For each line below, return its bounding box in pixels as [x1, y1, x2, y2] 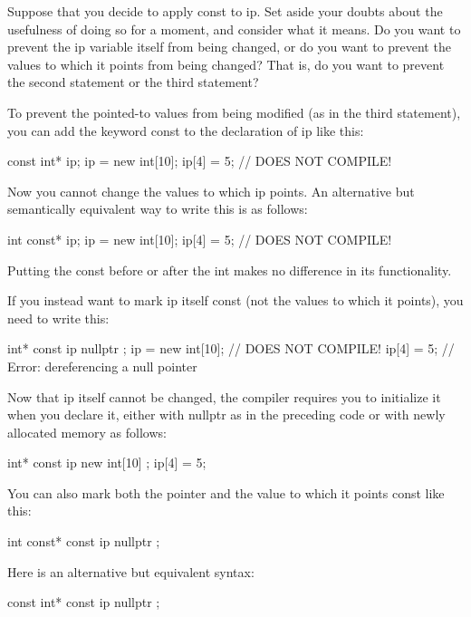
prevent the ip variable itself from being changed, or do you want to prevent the [7, 37, 451, 56]
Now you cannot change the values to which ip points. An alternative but [7, 181, 415, 200]
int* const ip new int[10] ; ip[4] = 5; [7, 453, 207, 472]
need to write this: [7, 308, 110, 327]
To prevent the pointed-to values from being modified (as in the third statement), [7, 102, 461, 121]
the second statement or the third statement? [7, 72, 259, 92]
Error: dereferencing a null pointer [7, 356, 197, 375]
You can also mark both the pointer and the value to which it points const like [7, 483, 445, 502]
